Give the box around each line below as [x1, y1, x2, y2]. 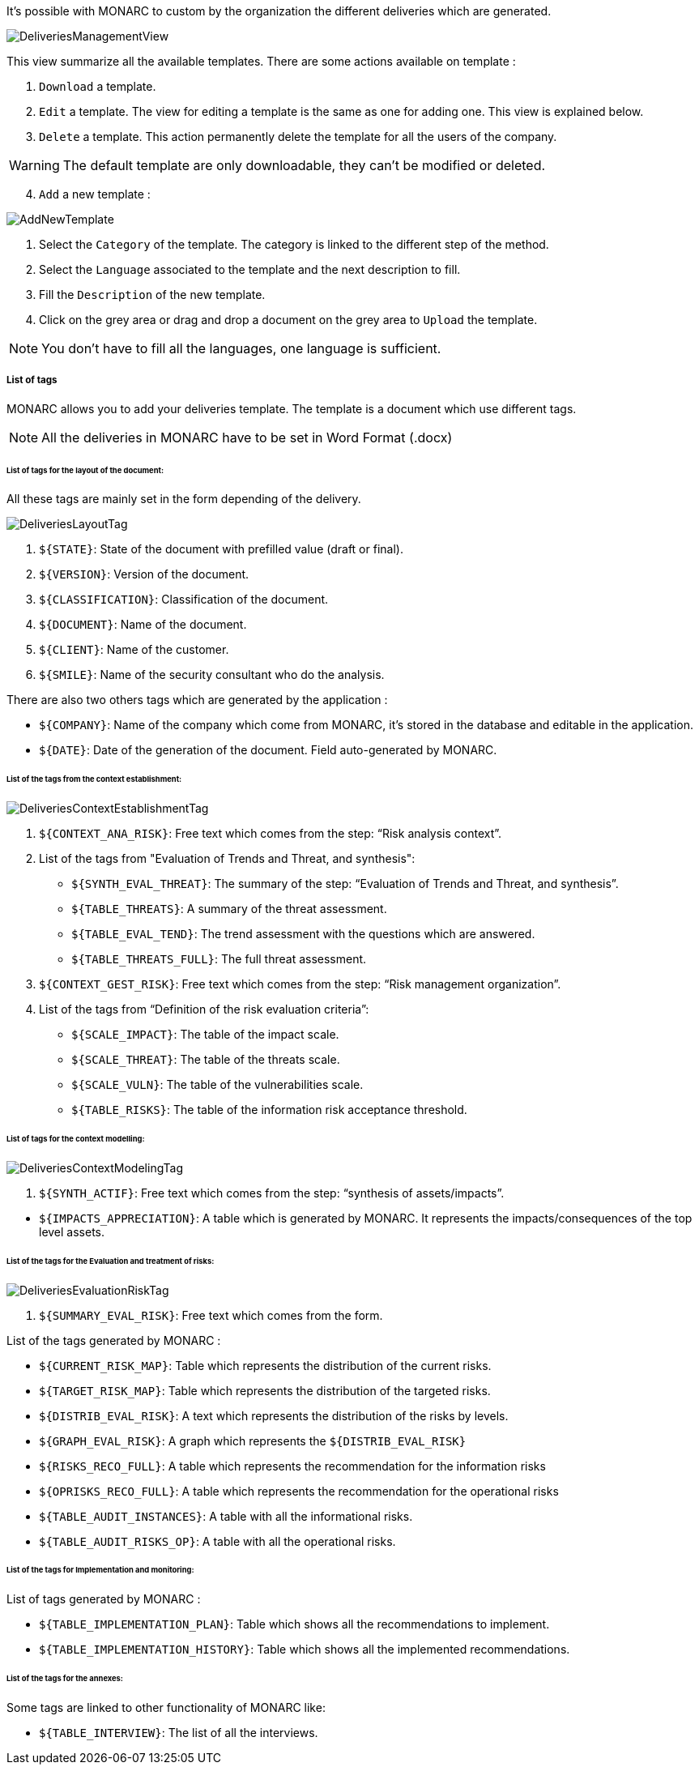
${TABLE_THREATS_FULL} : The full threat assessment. [71, 952, 367, 967]
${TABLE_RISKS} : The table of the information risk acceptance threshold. [71, 1103, 467, 1117]
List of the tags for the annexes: [6, 1674, 124, 1684]
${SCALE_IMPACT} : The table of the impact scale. [71, 1027, 339, 1042]
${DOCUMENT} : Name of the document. [39, 617, 247, 632]
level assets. [39, 1224, 105, 1239]
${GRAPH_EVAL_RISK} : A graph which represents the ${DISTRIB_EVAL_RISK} [39, 1433, 467, 1448]
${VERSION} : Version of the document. [39, 567, 249, 582]
